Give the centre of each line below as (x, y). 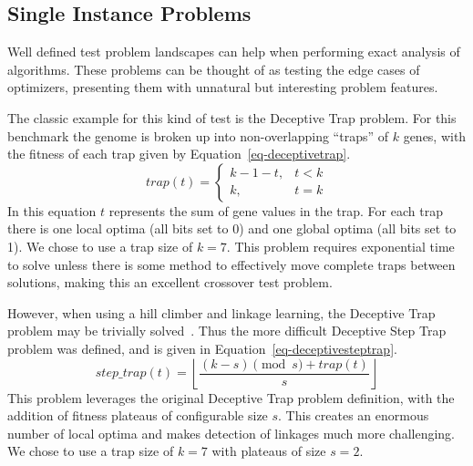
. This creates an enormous (354, 415)
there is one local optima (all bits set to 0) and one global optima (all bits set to (232, 228)
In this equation (52, 210)
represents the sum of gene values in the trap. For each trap (276, 210)
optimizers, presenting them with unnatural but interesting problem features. (223, 87)
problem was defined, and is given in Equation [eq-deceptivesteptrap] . (202, 348)
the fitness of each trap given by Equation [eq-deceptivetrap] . (179, 154)
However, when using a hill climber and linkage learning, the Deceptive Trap (221, 312)
